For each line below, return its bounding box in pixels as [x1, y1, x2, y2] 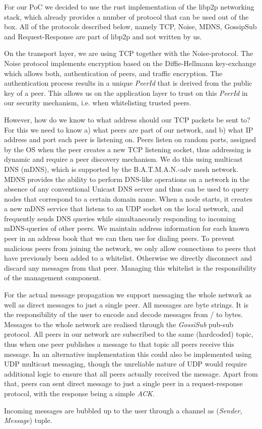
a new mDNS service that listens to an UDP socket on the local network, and [4, 203, 243, 214]
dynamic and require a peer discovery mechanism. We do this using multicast [4, 154, 243, 164]
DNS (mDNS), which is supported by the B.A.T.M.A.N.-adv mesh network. [4, 163, 238, 174]
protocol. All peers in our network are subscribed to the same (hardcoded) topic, [4, 329, 253, 339]
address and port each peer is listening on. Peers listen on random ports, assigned [4, 134, 256, 145]
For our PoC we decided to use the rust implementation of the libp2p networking [4, 2, 254, 12]
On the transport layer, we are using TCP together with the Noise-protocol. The [4, 48, 253, 58]
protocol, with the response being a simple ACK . [4, 388, 155, 398]
